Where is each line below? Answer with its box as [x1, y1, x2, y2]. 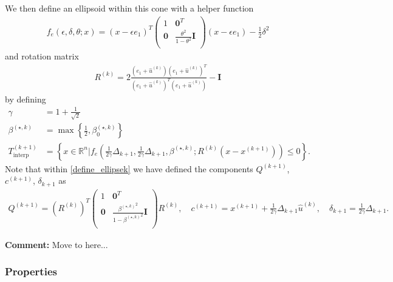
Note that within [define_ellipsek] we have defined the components [5, 162, 253, 175]
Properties [5, 264, 57, 279]
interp [13, 152, 29, 158]
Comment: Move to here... [5, 238, 108, 250]
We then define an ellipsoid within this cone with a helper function [5, 2, 254, 14]
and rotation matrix [5, 50, 79, 62]
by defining [5, 92, 46, 105]
